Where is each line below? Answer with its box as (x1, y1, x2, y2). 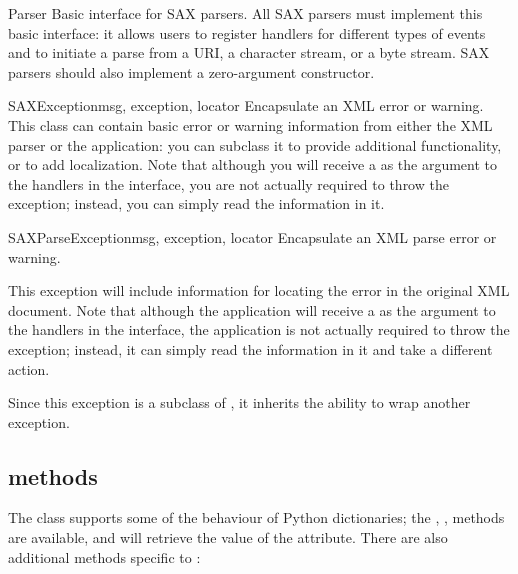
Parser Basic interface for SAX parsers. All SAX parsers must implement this (8, 3, 483, 23)
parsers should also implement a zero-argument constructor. (8, 61, 375, 82)
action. (8, 358, 50, 379)
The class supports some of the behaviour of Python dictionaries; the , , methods (8, 507, 505, 528)
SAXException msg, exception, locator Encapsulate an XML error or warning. (8, 95, 484, 116)
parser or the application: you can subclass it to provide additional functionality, (8, 134, 502, 155)
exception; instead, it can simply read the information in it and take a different (8, 338, 493, 359)
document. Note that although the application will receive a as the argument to (8, 299, 496, 320)
